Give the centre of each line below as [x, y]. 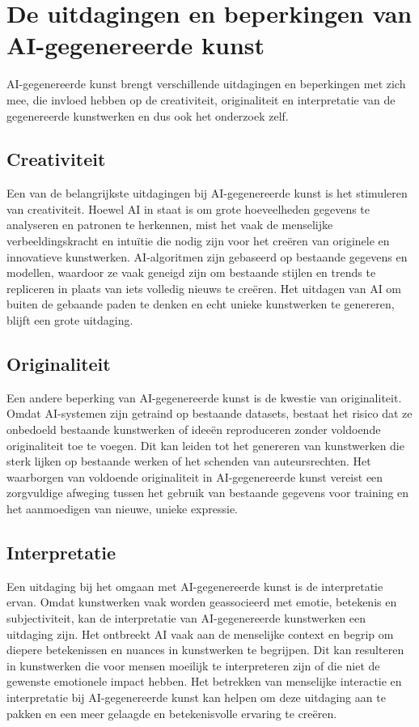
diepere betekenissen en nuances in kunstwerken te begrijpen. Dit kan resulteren [205, 650]
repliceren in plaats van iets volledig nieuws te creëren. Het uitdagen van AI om [204, 288]
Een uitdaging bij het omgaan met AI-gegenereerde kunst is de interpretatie [195, 586]
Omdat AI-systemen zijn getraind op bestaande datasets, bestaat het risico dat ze [209, 413]
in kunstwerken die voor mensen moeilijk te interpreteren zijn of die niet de [193, 665]
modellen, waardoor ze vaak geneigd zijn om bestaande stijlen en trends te [191, 272]
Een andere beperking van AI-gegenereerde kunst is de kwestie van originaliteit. [204, 397]
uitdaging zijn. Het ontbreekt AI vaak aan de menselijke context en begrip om [200, 633]
